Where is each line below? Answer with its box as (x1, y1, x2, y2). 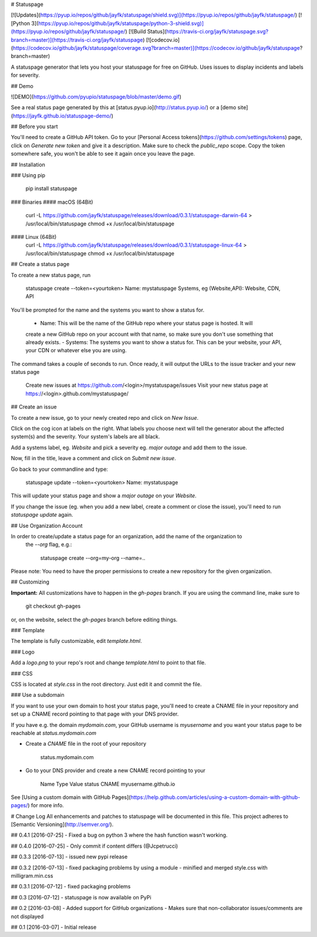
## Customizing (11, 578, 50, 585)
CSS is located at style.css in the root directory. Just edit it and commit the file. (11, 681, 202, 687)
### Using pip (11, 172, 46, 179)
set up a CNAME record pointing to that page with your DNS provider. (11, 710, 179, 717)
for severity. (11, 72, 41, 79)
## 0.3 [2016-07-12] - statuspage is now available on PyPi (11, 894, 152, 901)
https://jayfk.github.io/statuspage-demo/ (12, 112, 112, 119)
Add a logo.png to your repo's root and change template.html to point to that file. (11, 659, 207, 666)
